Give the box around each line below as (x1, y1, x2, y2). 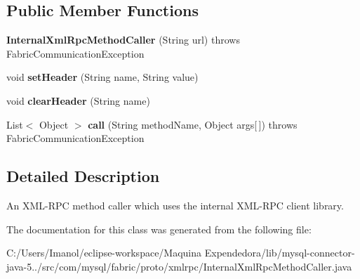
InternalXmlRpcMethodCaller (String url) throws (6, 32, 240, 47)
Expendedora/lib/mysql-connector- (204, 245, 355, 260)
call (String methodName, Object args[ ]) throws (88, 117, 298, 131)
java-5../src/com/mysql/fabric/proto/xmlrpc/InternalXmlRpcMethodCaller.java (6, 259, 352, 273)
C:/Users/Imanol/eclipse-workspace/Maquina (6, 245, 202, 260)
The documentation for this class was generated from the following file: (6, 221, 312, 236)
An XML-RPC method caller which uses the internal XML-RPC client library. (6, 197, 344, 212)
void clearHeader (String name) (6, 93, 150, 108)
